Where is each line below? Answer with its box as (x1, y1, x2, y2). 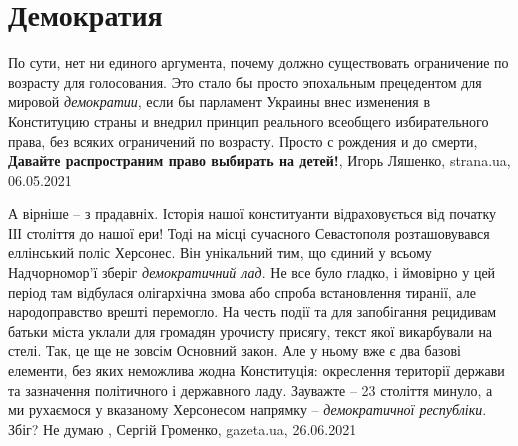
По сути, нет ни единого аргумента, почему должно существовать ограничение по (8, 52, 509, 73)
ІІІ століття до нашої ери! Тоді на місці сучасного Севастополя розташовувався (8, 222, 490, 243)
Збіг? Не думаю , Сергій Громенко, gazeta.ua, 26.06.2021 (8, 418, 357, 439)
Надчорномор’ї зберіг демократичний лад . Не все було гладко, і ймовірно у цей (8, 262, 496, 283)
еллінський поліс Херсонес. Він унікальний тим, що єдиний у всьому (8, 242, 432, 263)
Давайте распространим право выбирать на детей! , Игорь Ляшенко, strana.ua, (8, 150, 511, 171)
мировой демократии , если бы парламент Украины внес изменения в (8, 91, 431, 112)
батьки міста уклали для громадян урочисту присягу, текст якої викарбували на (8, 320, 493, 341)
